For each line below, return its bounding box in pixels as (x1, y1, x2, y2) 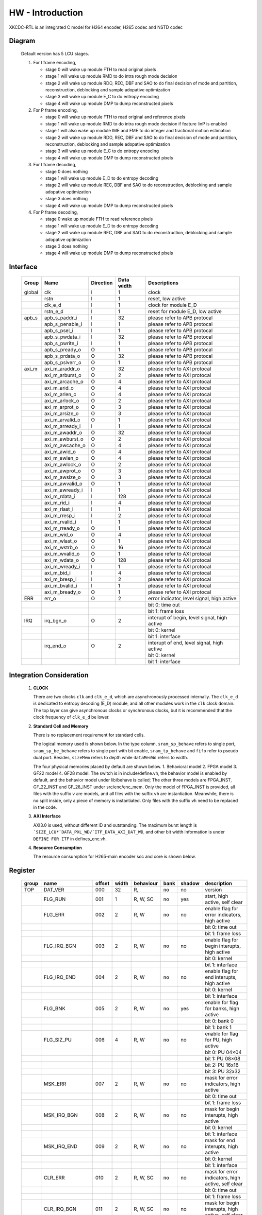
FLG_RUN (44, 896, 66, 903)
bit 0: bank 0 (205, 1017, 234, 1024)
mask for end (205, 1137, 235, 1144)
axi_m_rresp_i (44, 512, 76, 519)
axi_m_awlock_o (44, 461, 82, 468)
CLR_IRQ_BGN (44, 1205, 77, 1212)
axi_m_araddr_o (44, 365, 80, 372)
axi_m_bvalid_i (44, 582, 78, 589)
